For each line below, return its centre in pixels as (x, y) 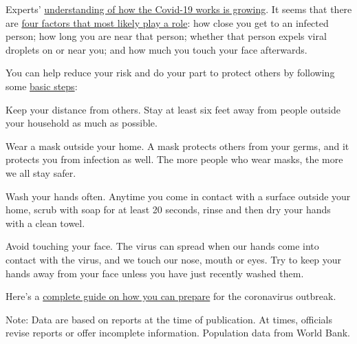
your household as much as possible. (82, 123)
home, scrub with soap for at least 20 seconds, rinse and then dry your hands (168, 209)
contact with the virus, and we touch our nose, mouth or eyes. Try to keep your (174, 259)
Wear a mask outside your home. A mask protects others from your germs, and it (177, 146)
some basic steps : (42, 86)
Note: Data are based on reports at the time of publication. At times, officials (169, 319)
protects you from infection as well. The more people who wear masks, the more (174, 159)
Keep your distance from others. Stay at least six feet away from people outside (173, 109)
